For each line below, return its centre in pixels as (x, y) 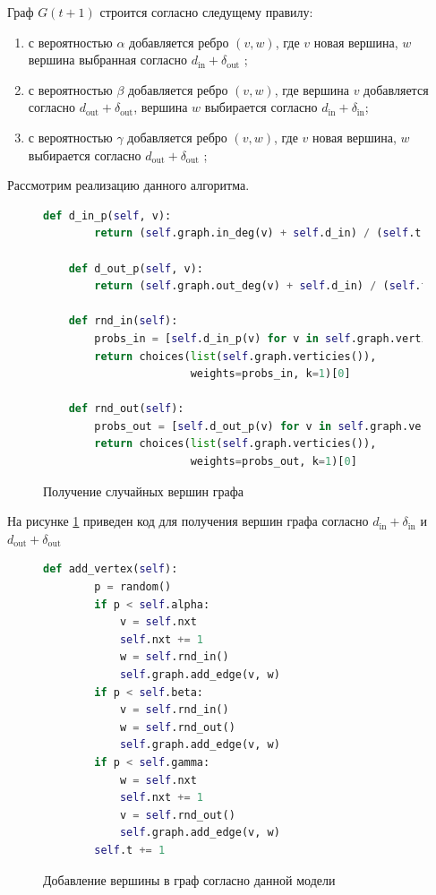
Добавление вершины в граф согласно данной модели (189, 879)
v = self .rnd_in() (174, 710)
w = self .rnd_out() (177, 727)
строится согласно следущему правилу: (206, 12)
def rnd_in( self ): (123, 321)
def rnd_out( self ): (126, 409)
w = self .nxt (158, 780)
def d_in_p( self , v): (107, 215)
